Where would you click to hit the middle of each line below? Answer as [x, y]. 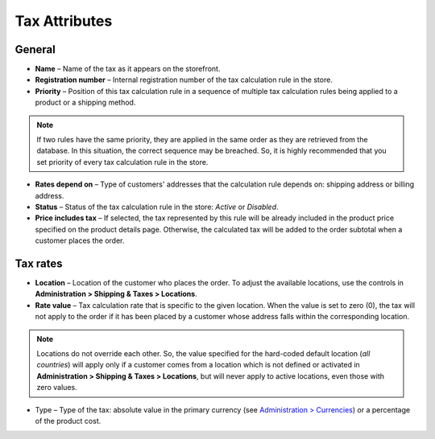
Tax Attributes [64, 21]
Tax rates [39, 263]
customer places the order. [80, 240]
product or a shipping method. [85, 103]
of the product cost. [68, 421]
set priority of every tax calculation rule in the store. [122, 162]
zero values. [57, 388]
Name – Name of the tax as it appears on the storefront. [128, 69]
